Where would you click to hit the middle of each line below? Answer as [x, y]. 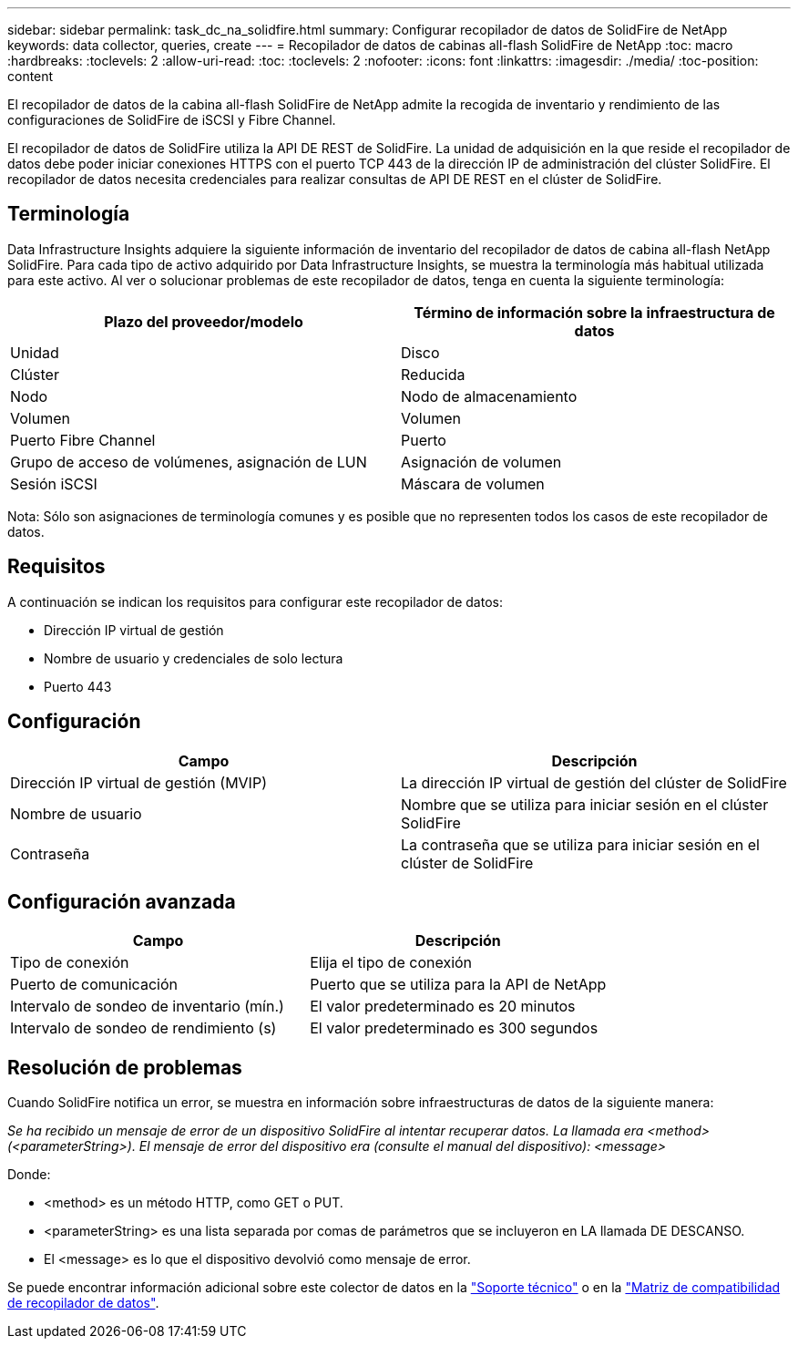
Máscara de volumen [473, 483]
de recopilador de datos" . [83, 1303]
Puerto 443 [78, 686]
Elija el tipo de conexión [391, 963]
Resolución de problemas [125, 1067]
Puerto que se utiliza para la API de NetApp [458, 985]
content [31, 76]
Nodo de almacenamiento [489, 396]
